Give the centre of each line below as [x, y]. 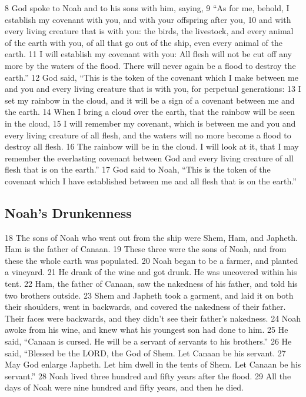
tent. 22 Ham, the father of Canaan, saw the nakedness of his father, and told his [151, 284]
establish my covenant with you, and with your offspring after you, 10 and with [148, 19]
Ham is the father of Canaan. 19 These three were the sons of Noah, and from [146, 249]
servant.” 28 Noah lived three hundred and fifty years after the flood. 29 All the [148, 376]
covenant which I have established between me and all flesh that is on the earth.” [151, 181]
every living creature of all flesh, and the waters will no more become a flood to [148, 135]
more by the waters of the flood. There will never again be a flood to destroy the [150, 65]
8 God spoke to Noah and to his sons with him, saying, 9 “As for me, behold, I [147, 8]
